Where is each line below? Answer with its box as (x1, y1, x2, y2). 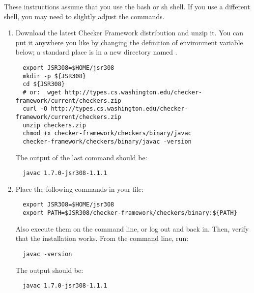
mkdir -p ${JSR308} (23, 72, 86, 80)
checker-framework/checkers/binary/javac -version (23, 138, 192, 145)
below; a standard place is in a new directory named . (15, 47, 177, 57)
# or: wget (23, 88, 61, 96)
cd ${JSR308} (23, 81, 65, 88)
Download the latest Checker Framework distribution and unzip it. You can (15, 28, 243, 38)
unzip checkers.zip (23, 121, 86, 129)
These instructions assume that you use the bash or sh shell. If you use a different (4, 1, 250, 11)
